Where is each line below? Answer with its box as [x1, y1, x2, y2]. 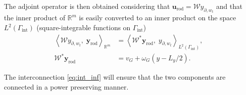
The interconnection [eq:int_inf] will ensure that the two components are [4, 72, 226, 82]
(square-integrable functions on [36, 22, 131, 33]
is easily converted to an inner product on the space [79, 12, 236, 23]
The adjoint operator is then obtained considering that [4, 1, 170, 11]
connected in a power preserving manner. [4, 81, 129, 92]
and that [216, 1, 243, 11]
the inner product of [4, 12, 65, 23]
